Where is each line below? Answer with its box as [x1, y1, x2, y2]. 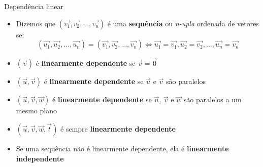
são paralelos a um [183, 94, 242, 105]
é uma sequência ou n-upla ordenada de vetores [107, 18, 259, 28]
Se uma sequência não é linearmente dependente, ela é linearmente [16, 143, 229, 153]
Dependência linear [4, 1, 63, 11]
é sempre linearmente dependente [60, 123, 176, 134]
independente [16, 153, 64, 163]
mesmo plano [16, 105, 57, 116]
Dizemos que [16, 18, 56, 28]
